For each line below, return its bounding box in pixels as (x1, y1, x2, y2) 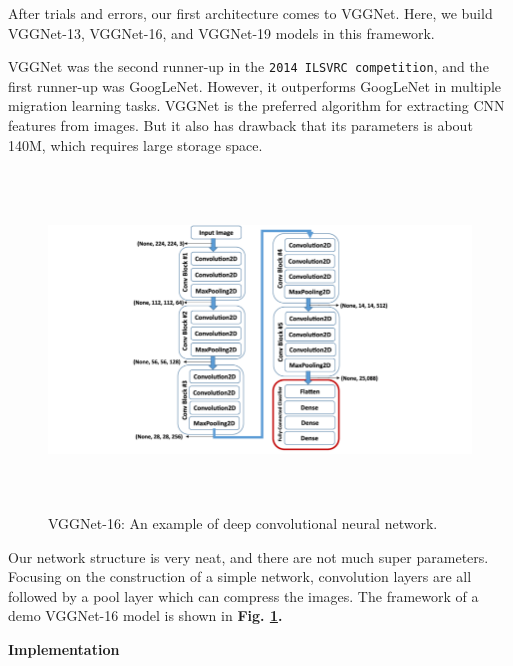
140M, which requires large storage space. (8, 134, 263, 155)
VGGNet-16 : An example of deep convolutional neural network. (48, 512, 438, 533)
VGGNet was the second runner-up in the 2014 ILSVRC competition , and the (8, 56, 489, 77)
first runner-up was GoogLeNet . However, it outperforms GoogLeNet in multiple (8, 75, 502, 96)
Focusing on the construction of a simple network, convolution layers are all (8, 566, 472, 587)
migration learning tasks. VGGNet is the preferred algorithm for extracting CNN (8, 95, 505, 116)
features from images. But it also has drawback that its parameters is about (8, 115, 473, 136)
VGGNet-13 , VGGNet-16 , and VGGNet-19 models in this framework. (8, 22, 435, 43)
